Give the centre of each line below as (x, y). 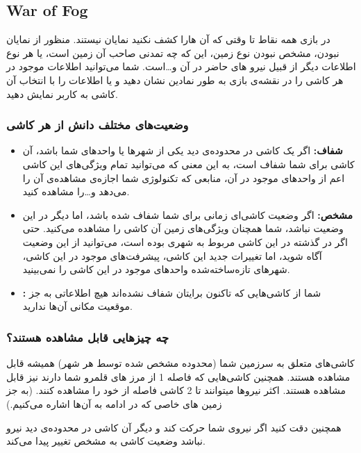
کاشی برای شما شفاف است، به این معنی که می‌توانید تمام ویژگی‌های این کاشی (188, 164)
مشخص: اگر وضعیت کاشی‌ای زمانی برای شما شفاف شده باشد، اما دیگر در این (187, 214)
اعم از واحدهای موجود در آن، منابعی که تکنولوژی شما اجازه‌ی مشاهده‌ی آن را (184, 178)
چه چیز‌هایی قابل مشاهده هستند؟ (88, 337)
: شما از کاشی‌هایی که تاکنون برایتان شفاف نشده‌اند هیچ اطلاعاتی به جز (172, 292)
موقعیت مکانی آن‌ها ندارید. (77, 306)
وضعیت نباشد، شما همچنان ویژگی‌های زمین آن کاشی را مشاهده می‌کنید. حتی (183, 228)
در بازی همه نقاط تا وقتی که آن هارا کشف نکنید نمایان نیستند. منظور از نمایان (168, 39)
